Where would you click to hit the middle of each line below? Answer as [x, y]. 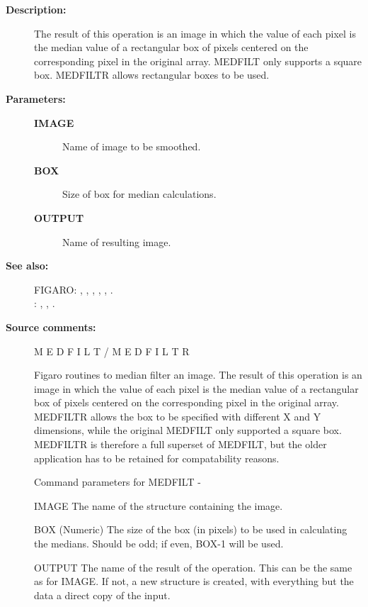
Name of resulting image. [117, 241]
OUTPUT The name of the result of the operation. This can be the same [193, 567]
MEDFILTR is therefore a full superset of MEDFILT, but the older [180, 444]
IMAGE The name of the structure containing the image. [159, 505]
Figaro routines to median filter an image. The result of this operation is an [198, 375]
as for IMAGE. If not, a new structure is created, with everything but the [194, 581]
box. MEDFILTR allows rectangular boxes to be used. [152, 75]
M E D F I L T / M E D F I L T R [112, 351]
